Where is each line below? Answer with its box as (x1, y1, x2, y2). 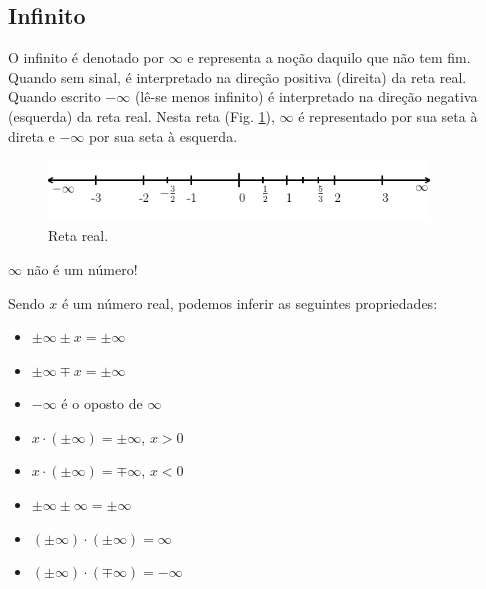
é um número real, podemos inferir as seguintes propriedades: (61, 292, 438, 313)
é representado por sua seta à (298, 105, 478, 126)
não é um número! (26, 258, 138, 279)
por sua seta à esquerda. (88, 125, 238, 146)
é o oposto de (61, 393, 143, 414)
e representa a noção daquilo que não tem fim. (187, 47, 471, 68)
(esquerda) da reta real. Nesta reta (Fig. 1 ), (8, 105, 275, 126)
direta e (8, 125, 55, 146)
